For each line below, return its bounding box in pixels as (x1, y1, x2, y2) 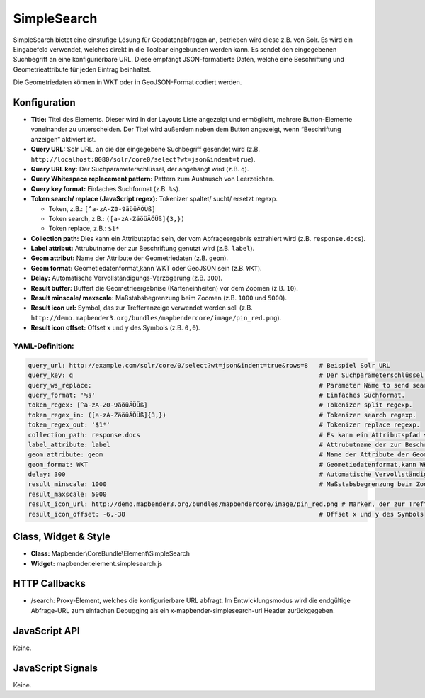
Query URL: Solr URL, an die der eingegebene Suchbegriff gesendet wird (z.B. (30, 145, 261, 154)
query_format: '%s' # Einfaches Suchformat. (28, 390, 405, 399)
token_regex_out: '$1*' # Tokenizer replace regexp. (28, 421, 421, 429)
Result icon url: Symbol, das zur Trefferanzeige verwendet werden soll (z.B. (30, 303, 253, 312)
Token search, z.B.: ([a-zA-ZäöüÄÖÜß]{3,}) (48, 214, 185, 223)
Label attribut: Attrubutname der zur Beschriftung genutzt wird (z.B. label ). (30, 244, 255, 253)
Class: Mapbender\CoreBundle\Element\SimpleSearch (30, 549, 191, 558)
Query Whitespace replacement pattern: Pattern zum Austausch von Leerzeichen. (30, 174, 275, 184)
